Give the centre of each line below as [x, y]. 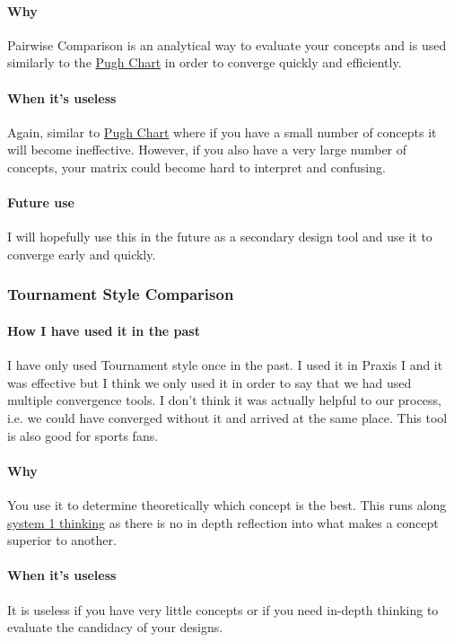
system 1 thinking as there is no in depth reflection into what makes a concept [223, 522]
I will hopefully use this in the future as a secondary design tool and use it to [220, 237]
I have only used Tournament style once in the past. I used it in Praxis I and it [225, 365]
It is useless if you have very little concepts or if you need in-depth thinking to [223, 609]
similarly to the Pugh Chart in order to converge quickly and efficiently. [205, 62]
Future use [41, 202]
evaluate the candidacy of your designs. [115, 627]
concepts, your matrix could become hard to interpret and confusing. [196, 167]
